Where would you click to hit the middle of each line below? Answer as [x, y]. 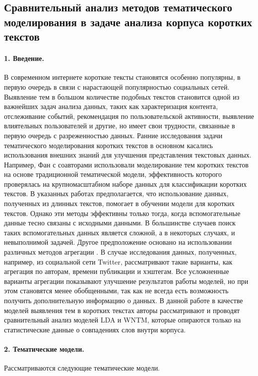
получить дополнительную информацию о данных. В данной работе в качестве [124, 300]
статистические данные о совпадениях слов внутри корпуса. [95, 329]
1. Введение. [24, 58]
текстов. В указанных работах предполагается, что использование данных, [116, 193]
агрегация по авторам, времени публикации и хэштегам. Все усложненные [117, 271]
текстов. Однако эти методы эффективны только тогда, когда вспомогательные [122, 213]
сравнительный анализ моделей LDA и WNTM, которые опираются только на [123, 320]
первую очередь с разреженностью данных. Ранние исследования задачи [113, 135]
